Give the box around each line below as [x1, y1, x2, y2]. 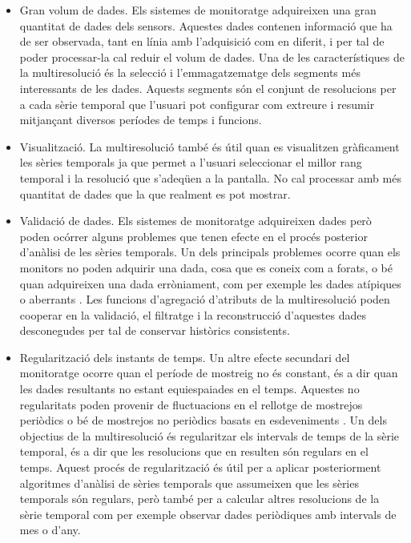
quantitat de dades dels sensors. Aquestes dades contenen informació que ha [19, 17, 393, 34]
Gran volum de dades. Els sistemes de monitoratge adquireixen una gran [19, 2, 377, 18]
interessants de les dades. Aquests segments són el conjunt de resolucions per [19, 79, 397, 96]
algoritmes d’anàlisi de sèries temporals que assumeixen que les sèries [19, 474, 359, 491]
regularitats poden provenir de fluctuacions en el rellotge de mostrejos [19, 396, 363, 412]
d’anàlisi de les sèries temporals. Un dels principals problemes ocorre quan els [19, 243, 401, 260]
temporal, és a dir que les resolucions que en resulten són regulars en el [19, 443, 369, 460]
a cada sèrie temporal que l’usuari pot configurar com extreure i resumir [19, 95, 375, 112]
